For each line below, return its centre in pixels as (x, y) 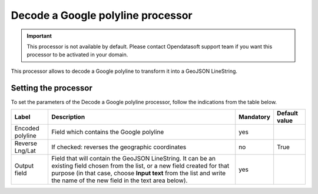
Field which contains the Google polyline (107, 132)
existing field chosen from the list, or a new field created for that (140, 166)
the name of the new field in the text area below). (119, 180)
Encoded (27, 128)
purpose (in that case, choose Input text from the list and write (138, 173)
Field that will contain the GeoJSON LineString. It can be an (133, 159)
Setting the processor (52, 88)
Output (24, 166)
